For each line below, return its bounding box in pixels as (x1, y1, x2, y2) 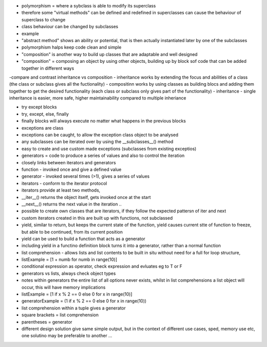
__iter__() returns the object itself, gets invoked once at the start (21, 194, 151, 200)
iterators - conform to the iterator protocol (21, 180, 107, 186)
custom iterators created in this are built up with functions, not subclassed (21, 215, 173, 221)
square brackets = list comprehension (21, 312, 99, 318)
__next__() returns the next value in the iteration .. (21, 201, 122, 207)
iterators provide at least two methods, (21, 187, 101, 193)
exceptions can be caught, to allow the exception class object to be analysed (21, 132, 178, 138)
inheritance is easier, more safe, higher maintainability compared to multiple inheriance (9, 95, 186, 101)
